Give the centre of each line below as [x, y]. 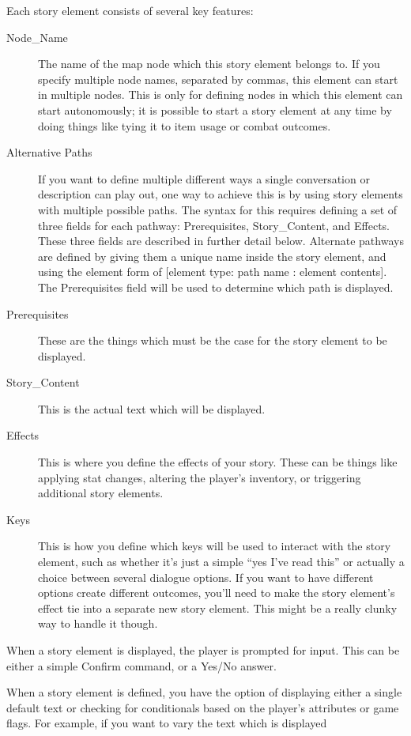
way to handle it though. [98, 623]
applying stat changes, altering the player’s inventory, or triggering [200, 477]
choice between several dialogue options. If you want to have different [206, 577]
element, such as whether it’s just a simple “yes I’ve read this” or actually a [221, 562]
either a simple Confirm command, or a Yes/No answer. [141, 665]
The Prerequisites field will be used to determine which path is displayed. [216, 287]
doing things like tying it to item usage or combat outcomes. [185, 125]
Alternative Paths [49, 152]
